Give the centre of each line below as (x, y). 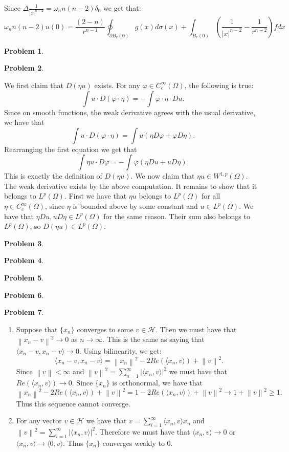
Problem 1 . (24, 50)
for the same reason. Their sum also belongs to (177, 216)
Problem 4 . (24, 260)
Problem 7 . (24, 312)
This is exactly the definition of (53, 176)
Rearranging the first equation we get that (71, 149)
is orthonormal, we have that (157, 383)
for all (211, 196)
